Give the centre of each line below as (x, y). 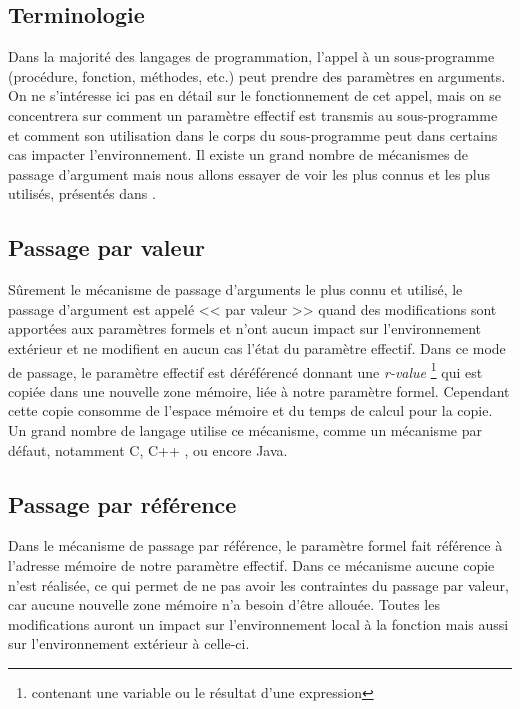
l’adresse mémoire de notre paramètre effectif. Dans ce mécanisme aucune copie (251, 564)
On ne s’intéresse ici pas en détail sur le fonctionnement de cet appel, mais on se (254, 95)
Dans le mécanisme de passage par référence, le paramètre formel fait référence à (255, 545)
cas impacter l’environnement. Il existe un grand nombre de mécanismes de (238, 154)
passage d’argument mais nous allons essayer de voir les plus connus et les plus (249, 173)
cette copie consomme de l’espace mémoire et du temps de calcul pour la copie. (250, 410)
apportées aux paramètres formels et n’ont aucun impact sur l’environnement (245, 328)
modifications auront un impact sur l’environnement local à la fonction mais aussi (258, 623)
